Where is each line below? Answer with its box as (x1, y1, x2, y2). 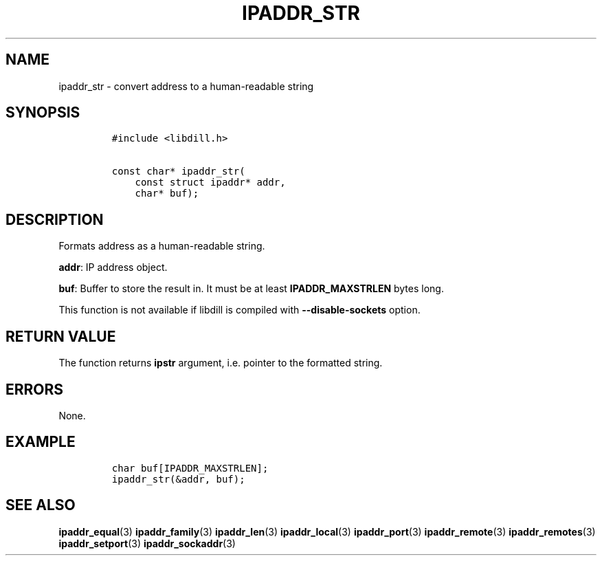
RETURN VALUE (5, 327, 116, 345)
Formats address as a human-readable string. (58, 240, 265, 252)
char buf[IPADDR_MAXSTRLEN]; (111, 462, 269, 474)
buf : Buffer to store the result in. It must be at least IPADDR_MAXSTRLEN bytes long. (58, 283, 444, 295)
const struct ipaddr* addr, (135, 177, 286, 188)
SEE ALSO (5, 496, 76, 514)
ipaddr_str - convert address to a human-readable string (58, 80, 314, 92)
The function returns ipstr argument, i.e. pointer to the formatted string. (58, 357, 383, 369)
